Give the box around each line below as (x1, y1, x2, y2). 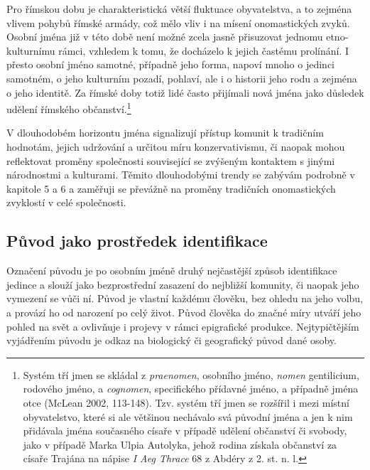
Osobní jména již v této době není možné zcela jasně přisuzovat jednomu (6, 29, 323, 44)
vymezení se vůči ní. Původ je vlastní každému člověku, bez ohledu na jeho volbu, (6, 291, 364, 306)
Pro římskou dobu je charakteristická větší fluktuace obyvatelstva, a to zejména (6, 1, 352, 16)
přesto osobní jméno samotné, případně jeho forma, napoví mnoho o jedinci (6, 57, 334, 72)
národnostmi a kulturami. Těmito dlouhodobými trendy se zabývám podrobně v (6, 167, 355, 182)
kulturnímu (6, 43, 55, 58)
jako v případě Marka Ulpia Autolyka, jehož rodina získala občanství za (23, 437, 337, 452)
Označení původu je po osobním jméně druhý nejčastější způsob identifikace (6, 263, 337, 278)
